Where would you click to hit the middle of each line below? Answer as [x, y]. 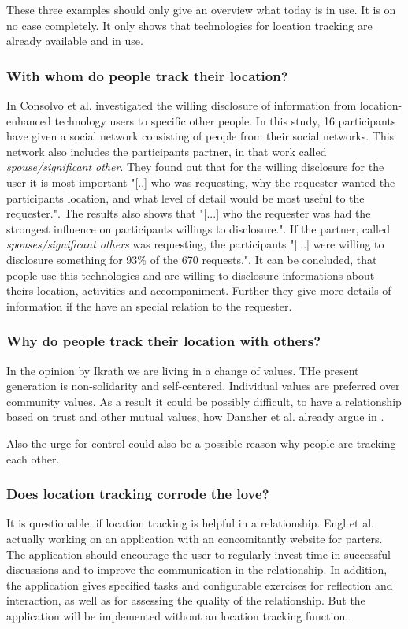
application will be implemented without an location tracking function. [178, 615]
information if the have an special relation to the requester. [149, 305]
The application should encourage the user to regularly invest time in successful [198, 554]
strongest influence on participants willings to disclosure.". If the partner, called [198, 228]
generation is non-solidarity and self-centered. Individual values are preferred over [203, 386]
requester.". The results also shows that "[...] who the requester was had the [189, 213]
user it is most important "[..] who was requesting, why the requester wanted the [201, 182]
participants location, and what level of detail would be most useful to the [185, 197]
